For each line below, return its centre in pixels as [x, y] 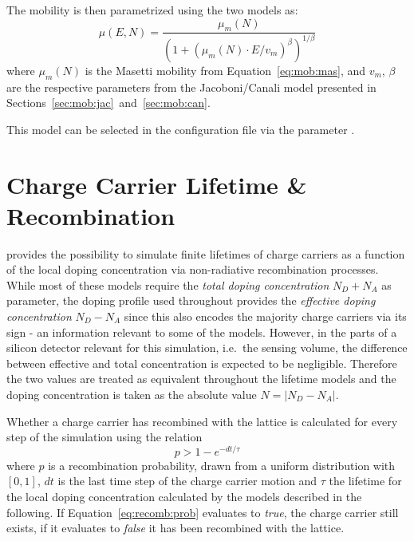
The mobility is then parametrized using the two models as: [152, 10]
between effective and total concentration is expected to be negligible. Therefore [202, 363]
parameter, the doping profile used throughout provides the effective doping [191, 300]
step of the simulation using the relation [104, 437]
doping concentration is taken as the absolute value [132, 394]
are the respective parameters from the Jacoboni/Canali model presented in [191, 87]
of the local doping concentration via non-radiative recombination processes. [193, 269]
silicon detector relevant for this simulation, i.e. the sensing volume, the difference [207, 348]
